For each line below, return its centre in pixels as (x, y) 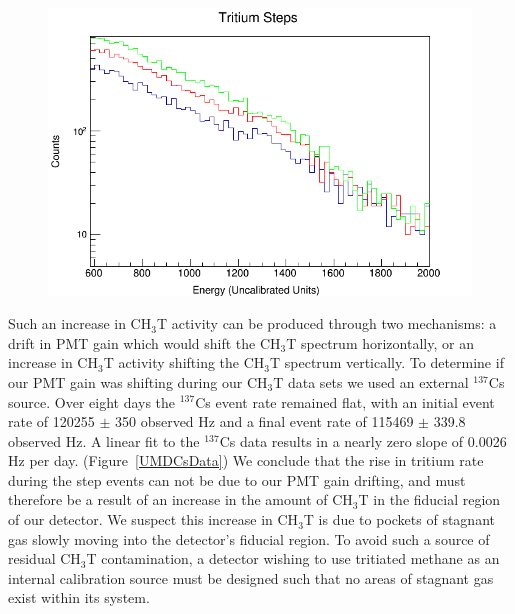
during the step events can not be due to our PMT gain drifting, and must (237, 479)
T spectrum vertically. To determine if (387, 362)
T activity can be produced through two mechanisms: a (326, 323)
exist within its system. (79, 597)
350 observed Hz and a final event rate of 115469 (264, 421)
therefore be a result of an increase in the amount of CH (180, 499)
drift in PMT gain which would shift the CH (144, 342)
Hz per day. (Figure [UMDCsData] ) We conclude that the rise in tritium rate (246, 460)
